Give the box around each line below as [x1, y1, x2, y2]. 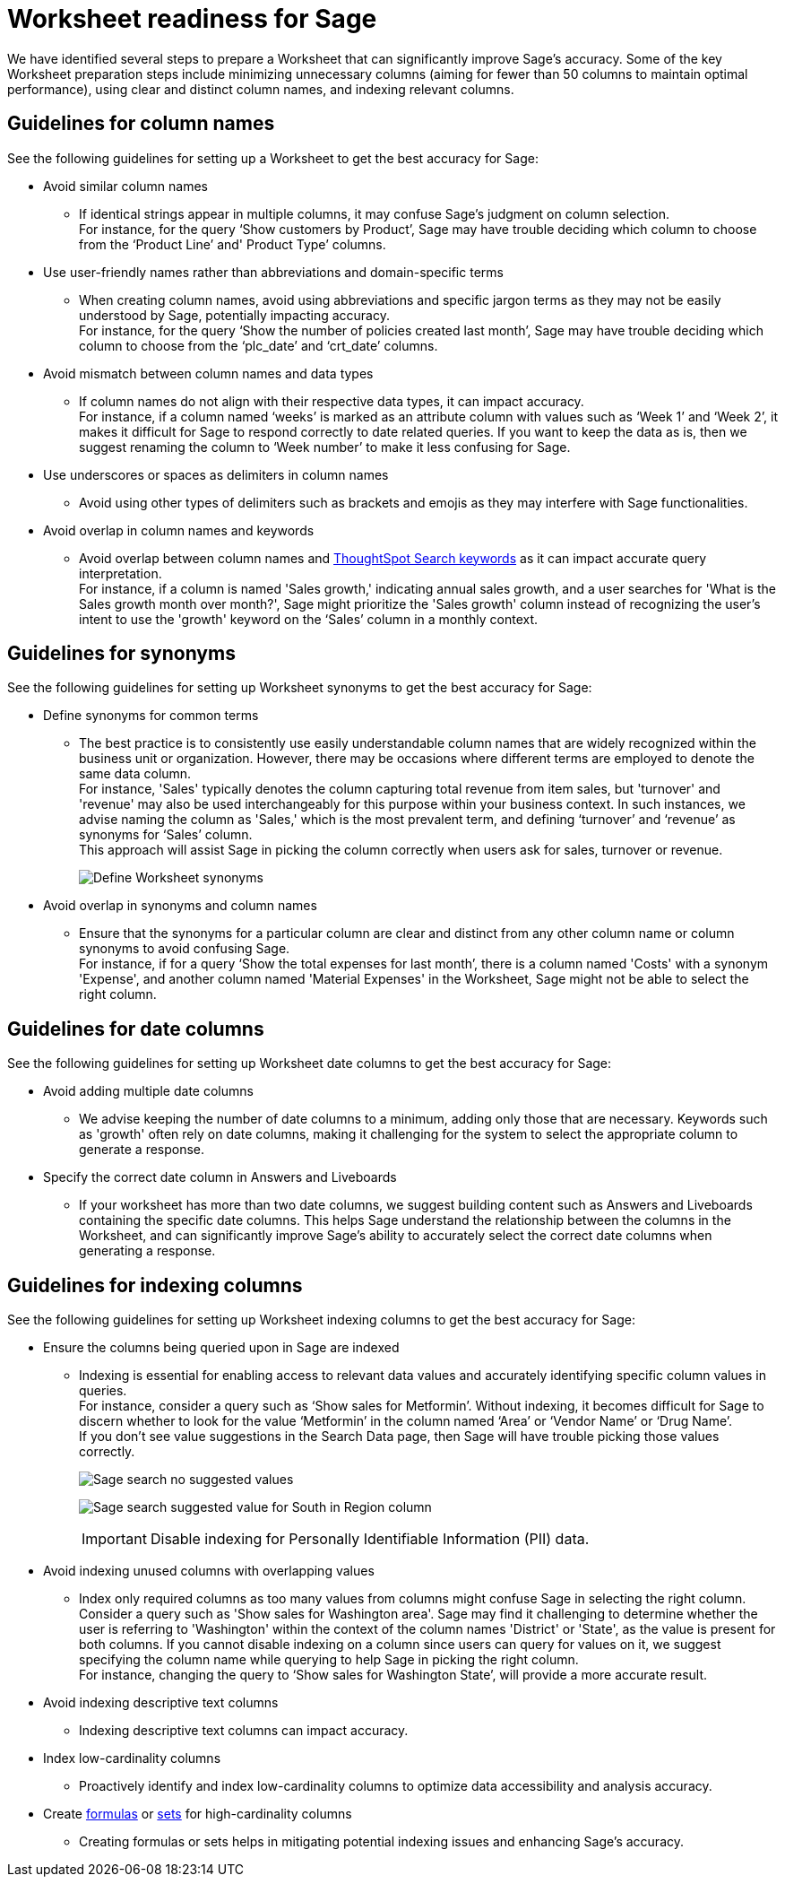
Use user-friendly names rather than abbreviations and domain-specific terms [43, 264, 504, 280]
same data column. [79, 766, 192, 782]
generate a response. [79, 1142, 205, 1158]
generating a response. [79, 1243, 216, 1259]
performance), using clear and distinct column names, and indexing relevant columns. [7, 81, 514, 97]
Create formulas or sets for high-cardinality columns [43, 1806, 352, 1822]
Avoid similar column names [43, 178, 208, 194]
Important [82, 1530, 147, 1549]
